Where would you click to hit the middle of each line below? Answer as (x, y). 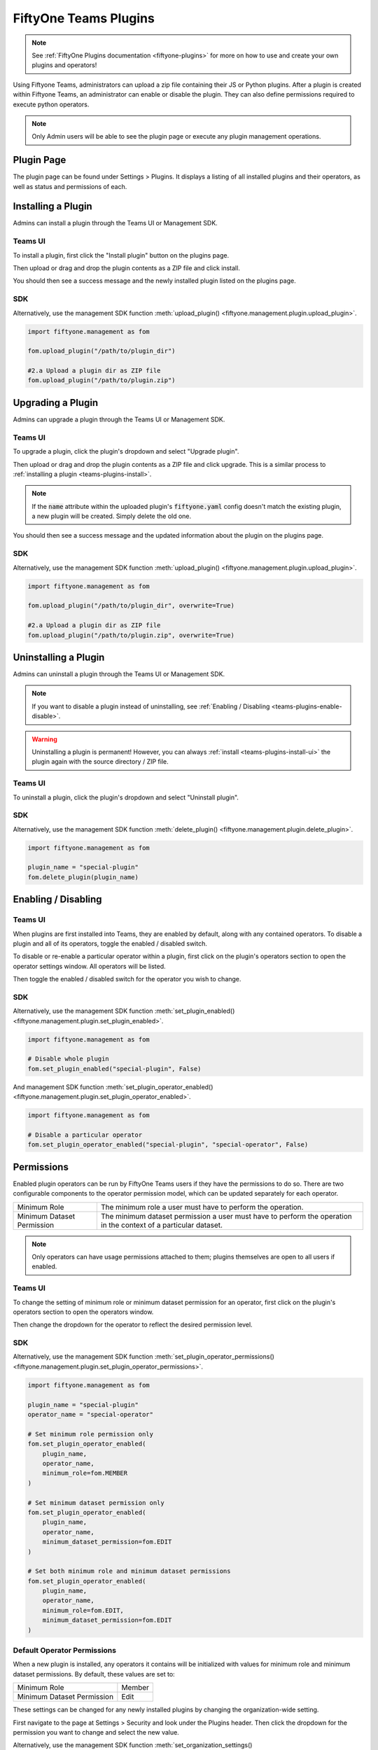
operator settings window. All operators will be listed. (89, 966)
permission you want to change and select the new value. (96, 1732)
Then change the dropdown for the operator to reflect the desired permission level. (133, 1325)
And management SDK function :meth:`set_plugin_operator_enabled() (113, 1087)
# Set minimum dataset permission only (96, 1503)
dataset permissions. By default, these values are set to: (94, 1674)
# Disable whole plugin (69, 1059)
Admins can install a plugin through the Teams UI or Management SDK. (115, 223)
